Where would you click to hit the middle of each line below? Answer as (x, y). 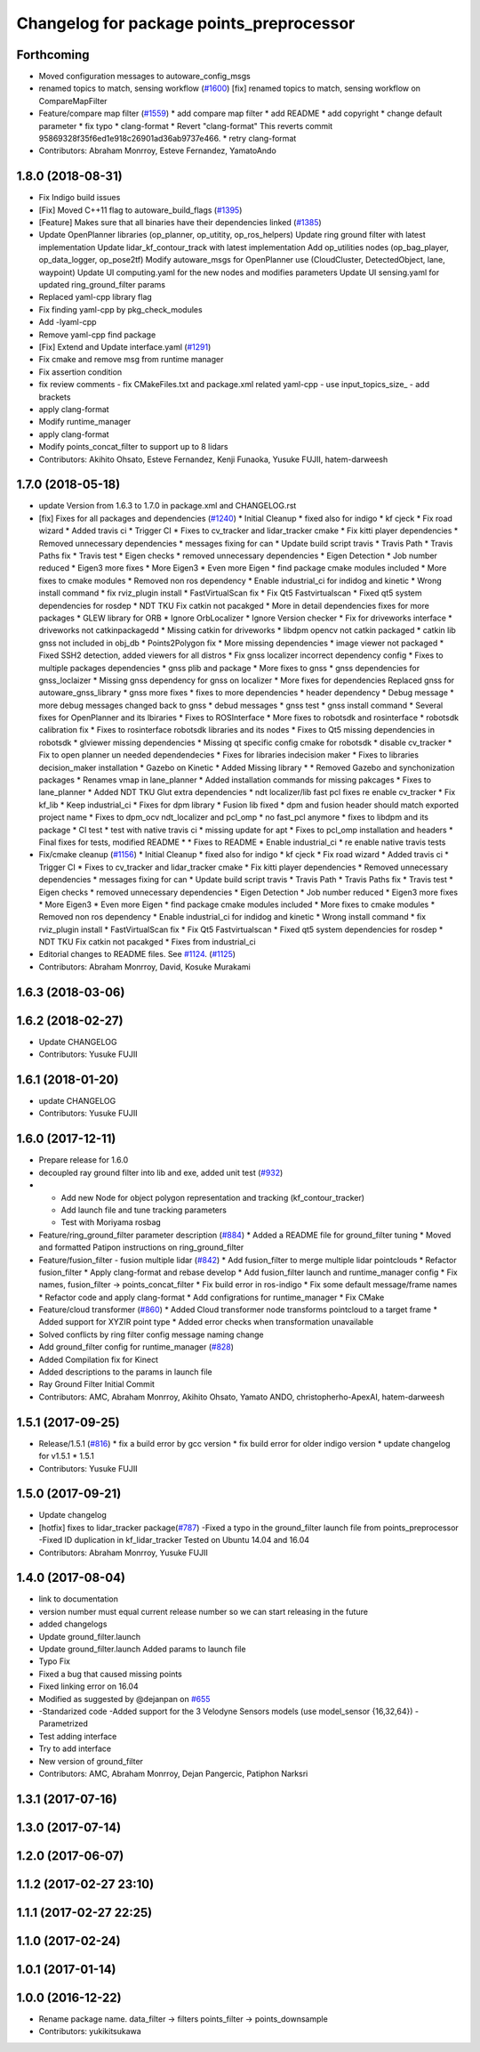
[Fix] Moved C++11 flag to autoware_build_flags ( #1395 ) (140, 210)
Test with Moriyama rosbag (111, 1222)
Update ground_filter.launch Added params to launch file (142, 1649)
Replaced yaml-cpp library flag (96, 297)
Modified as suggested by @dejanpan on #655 (124, 1699)
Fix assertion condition (80, 372)
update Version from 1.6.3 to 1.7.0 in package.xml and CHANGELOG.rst (168, 506)
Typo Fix (55, 1661)
